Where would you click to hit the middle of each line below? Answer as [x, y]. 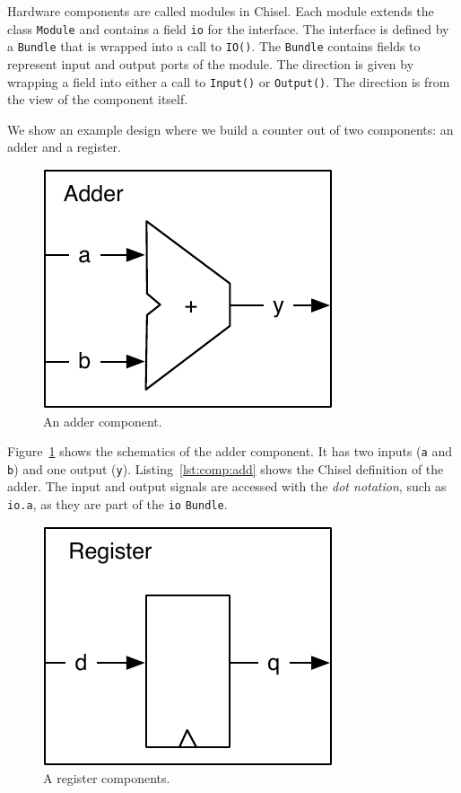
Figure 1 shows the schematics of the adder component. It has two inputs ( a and [230, 451]
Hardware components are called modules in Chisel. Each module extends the [221, 11]
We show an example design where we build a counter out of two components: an [230, 129]
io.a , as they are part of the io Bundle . [117, 504]
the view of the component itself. [98, 99]
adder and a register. [64, 147]
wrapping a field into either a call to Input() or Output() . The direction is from [229, 81]
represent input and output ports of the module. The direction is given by [211, 63]
